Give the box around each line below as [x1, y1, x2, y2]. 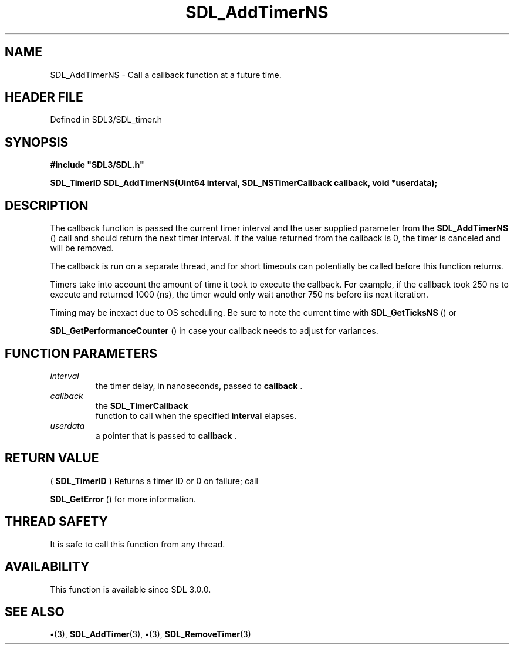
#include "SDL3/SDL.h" [50, 160, 144, 170]
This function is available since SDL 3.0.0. [50, 584, 211, 594]
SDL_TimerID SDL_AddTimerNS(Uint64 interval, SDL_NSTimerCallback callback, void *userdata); [50, 178, 438, 188]
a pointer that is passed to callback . [95, 430, 237, 441]
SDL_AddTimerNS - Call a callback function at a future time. [50, 69, 282, 80]
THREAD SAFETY [5, 514, 108, 529]
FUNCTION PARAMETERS [5, 346, 157, 361]
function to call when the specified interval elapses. [95, 410, 297, 421]
